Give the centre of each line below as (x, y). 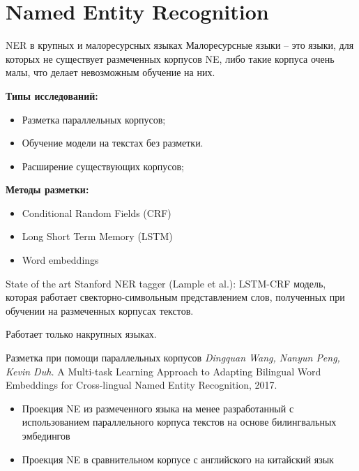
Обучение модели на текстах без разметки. (113, 143)
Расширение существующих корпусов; (103, 166)
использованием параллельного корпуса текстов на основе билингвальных (179, 422)
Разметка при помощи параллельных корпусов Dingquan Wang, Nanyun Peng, (173, 358)
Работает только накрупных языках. (81, 334)
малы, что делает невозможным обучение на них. (110, 72)
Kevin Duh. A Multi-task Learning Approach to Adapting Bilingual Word (163, 371)
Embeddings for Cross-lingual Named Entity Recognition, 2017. (142, 385)
